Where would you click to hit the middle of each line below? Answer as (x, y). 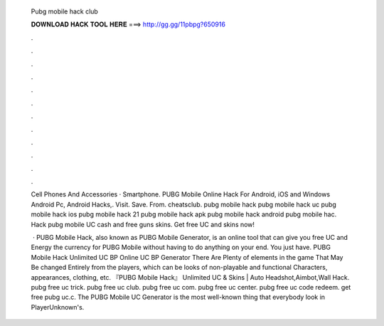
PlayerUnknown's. (58, 307)
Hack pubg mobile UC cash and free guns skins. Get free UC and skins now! (143, 224)
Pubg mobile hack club (65, 11)
